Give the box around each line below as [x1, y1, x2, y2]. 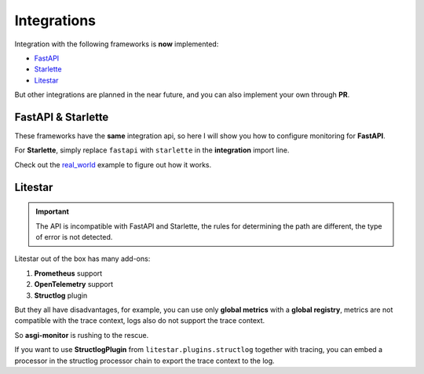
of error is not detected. [35, 232, 113, 241]
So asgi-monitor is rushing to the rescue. [14, 330, 149, 339]
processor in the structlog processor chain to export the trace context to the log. [14, 356, 275, 365]
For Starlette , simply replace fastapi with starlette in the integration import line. [14, 145, 290, 155]
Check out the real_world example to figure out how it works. [14, 159, 212, 169]
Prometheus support [34, 268, 103, 278]
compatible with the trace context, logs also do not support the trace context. [14, 316, 265, 325]
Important [35, 207, 70, 216]
